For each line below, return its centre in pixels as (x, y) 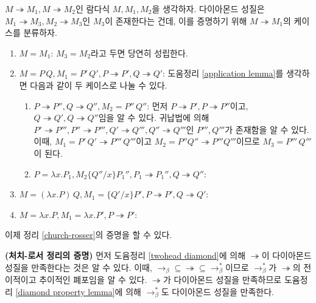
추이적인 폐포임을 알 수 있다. (93, 279)
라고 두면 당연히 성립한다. (139, 53)
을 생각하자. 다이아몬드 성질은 (208, 9)
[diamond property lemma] (65, 291)
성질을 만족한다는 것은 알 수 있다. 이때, (79, 267)
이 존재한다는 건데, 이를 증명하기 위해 (176, 20)
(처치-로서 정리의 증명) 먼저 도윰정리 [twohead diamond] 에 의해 (125, 255)
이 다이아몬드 (286, 255)
